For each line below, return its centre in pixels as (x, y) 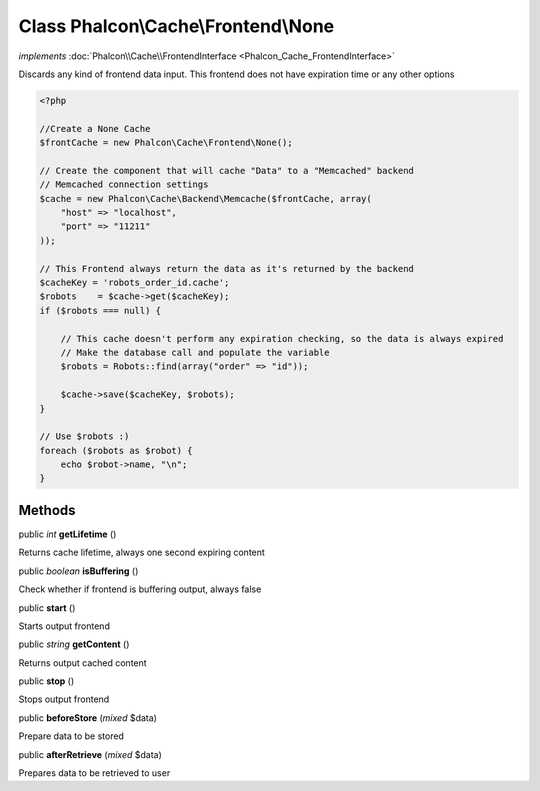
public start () (47, 607)
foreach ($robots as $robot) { (116, 450)
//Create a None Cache (95, 128)
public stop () (46, 681)
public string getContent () (74, 644)
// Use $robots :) (84, 436)
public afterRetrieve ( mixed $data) (90, 754)
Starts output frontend (64, 626)
